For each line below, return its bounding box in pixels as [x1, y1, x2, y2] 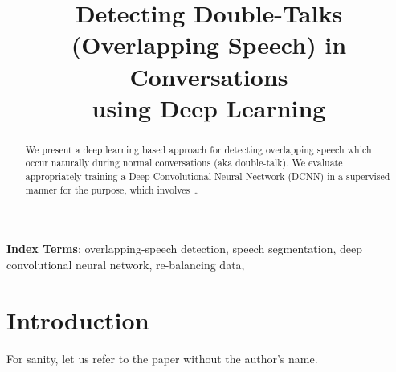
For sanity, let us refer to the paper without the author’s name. [6, 350, 318, 366]
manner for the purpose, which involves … [25, 182, 200, 196]
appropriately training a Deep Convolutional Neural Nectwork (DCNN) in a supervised [25, 170, 390, 183]
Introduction [6, 303, 149, 336]
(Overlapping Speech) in [71, 28, 347, 61]
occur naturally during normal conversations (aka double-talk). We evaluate [25, 156, 343, 170]
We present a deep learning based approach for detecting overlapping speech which [25, 142, 372, 156]
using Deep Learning [92, 91, 326, 124]
